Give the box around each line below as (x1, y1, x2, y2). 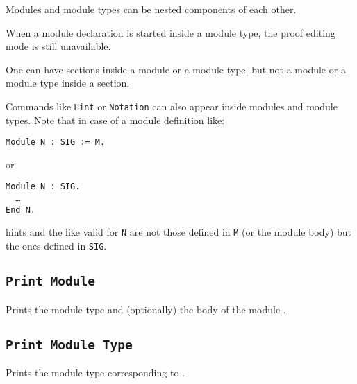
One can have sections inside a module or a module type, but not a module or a (6, 62, 346, 76)
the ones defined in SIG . (6, 238, 107, 253)
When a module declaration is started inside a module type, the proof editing (6, 25, 335, 40)
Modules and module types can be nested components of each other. (6, 2, 297, 16)
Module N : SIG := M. (6, 137, 106, 148)
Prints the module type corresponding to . (6, 365, 185, 379)
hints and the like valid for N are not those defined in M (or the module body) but (6, 225, 352, 239)
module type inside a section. (6, 76, 130, 90)
